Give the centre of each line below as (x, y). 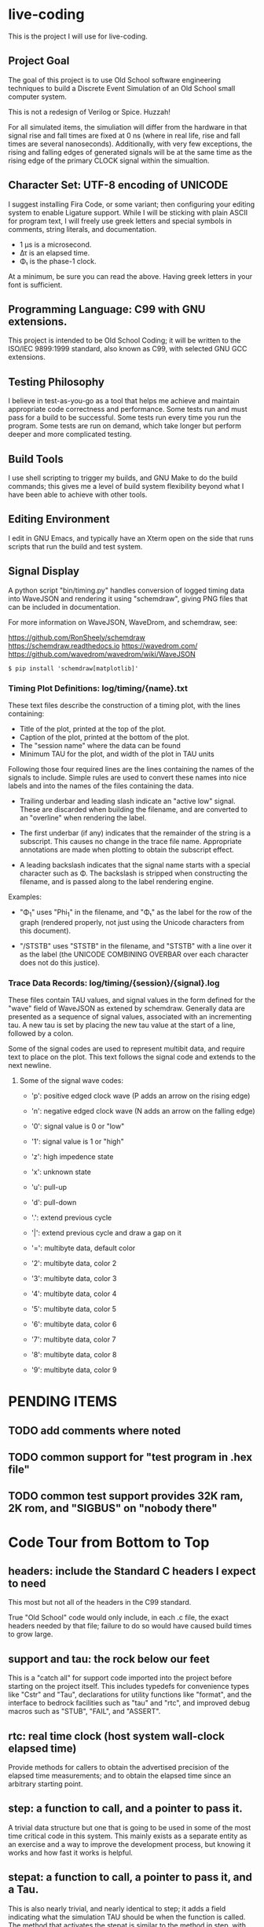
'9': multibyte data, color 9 (74, 1370)
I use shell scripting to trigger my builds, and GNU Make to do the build (123, 478)
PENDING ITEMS (63, 1402)
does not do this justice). (60, 962)
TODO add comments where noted (95, 1431)
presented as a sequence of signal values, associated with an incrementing (130, 1017)
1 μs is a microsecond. (55, 244)
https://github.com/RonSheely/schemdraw (77, 637)
